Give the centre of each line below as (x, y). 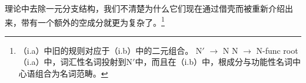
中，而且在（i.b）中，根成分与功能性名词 (214, 62)
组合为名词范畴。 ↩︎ (71, 73)
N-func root (277, 50)
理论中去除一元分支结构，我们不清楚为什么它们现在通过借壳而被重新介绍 (145, 8)
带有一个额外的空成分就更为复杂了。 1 (93, 21)
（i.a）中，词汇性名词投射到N (76, 62)
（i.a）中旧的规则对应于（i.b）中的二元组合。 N (110, 50)
